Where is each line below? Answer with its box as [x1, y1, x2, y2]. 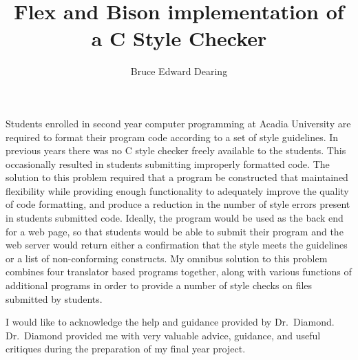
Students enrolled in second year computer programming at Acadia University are [6, 116, 351, 130]
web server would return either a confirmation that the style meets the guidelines [6, 237, 348, 252]
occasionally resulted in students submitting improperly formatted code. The [6, 156, 330, 171]
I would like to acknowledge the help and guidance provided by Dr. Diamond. [6, 315, 335, 329]
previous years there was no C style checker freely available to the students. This [6, 143, 346, 158]
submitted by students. [6, 291, 103, 306]
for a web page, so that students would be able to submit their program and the [6, 224, 344, 238]
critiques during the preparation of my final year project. [6, 341, 246, 356]
